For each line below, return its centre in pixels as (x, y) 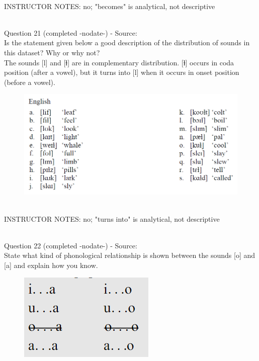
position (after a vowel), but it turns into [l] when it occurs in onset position (122, 72)
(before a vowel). (30, 82)
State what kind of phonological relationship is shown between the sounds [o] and (130, 255)
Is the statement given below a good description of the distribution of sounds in (127, 42)
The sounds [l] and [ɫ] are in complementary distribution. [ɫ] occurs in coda (119, 62)
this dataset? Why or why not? (52, 52)
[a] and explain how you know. (51, 265)
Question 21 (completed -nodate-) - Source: (71, 32)
